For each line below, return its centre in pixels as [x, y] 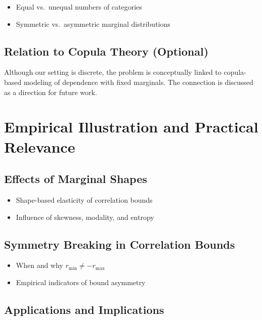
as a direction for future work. [51, 92]
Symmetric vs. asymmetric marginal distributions [93, 24]
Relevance [40, 146]
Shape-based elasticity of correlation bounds [84, 199]
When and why [39, 265]
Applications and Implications [84, 309]
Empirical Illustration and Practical [131, 127]
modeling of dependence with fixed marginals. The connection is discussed [138, 82]
